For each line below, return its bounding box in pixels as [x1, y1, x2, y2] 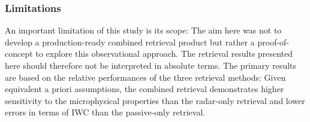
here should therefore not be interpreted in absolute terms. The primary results [5, 59, 297, 71]
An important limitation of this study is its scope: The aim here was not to [5, 24, 282, 36]
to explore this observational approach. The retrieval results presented [35, 47, 293, 60]
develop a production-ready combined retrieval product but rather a [5, 35, 255, 48]
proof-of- [257, 35, 290, 48]
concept [5, 47, 33, 60]
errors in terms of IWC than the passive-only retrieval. [5, 106, 206, 118]
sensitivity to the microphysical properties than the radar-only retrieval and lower [5, 94, 305, 106]
